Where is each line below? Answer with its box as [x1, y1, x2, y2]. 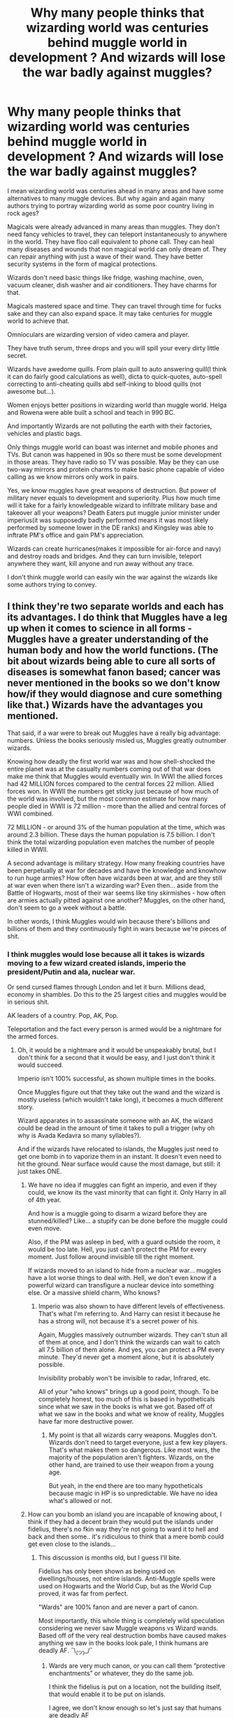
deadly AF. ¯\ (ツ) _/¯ [38, 1647, 93, 1656]
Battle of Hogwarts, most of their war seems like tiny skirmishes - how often [7, 888, 226, 897]
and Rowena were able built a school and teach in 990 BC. [7, 408, 176, 416]
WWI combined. [7, 809, 54, 818]
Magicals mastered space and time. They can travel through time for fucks [7, 301, 222, 310]
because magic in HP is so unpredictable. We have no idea [48, 1489, 218, 1497]
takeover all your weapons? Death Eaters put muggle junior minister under [7, 508, 221, 516]
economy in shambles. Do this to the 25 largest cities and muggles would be [7, 990, 227, 999]
